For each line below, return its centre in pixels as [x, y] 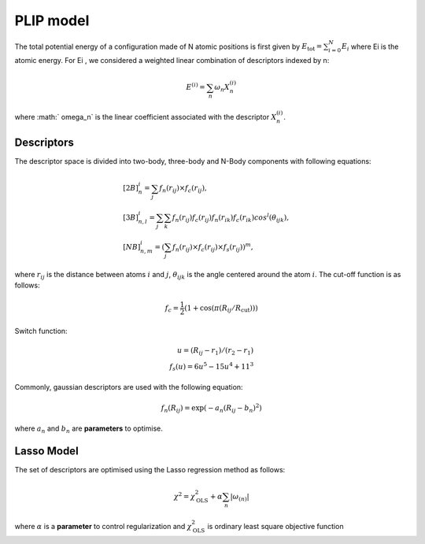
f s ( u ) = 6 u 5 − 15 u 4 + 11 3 [212, 367]
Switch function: [41, 331]
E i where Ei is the [370, 47]
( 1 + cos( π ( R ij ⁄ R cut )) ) [221, 309]
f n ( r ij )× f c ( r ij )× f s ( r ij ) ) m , [213, 247]
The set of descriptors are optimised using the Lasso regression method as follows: [150, 470]
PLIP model [52, 20]
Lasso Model [46, 451]
